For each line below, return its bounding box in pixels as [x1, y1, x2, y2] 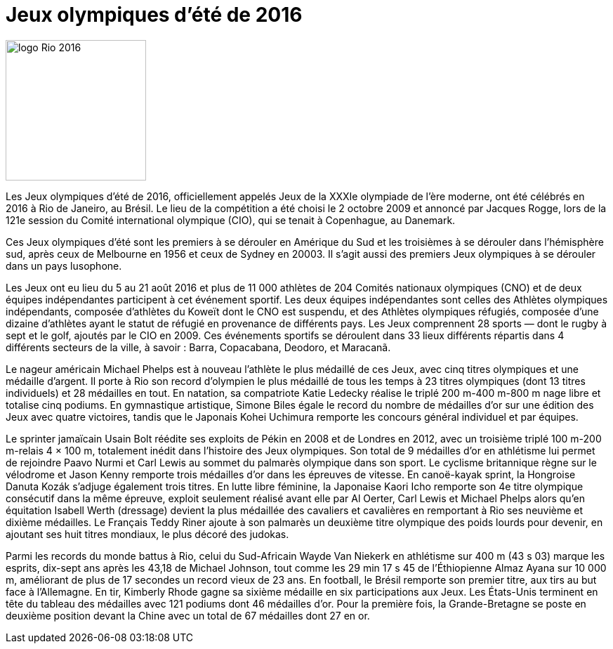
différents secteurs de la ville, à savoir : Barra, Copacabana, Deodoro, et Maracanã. [6, 341, 391, 353]
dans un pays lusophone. [6, 259, 122, 272]
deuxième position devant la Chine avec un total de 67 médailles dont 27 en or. [6, 609, 370, 622]
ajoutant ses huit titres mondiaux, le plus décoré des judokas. [6, 527, 289, 540]
